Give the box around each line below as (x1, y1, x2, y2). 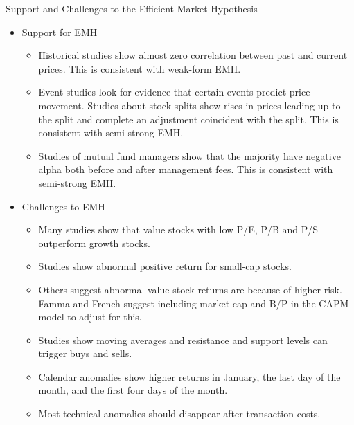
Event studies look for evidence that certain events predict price (38, 84, 310, 99)
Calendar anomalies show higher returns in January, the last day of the (38, 369, 341, 383)
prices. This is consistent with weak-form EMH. (38, 61, 241, 75)
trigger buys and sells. (38, 346, 132, 361)
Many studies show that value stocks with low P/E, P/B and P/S (38, 222, 319, 237)
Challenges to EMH (21, 199, 105, 213)
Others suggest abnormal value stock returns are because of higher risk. (38, 282, 342, 296)
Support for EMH (21, 24, 98, 39)
